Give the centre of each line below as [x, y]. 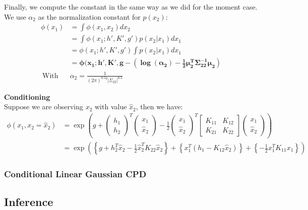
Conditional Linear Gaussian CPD [75, 173]
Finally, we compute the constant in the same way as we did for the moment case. [131, 7]
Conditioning [27, 96]
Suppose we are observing [44, 107]
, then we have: [159, 107]
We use [15, 16]
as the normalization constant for [89, 16]
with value [111, 107]
